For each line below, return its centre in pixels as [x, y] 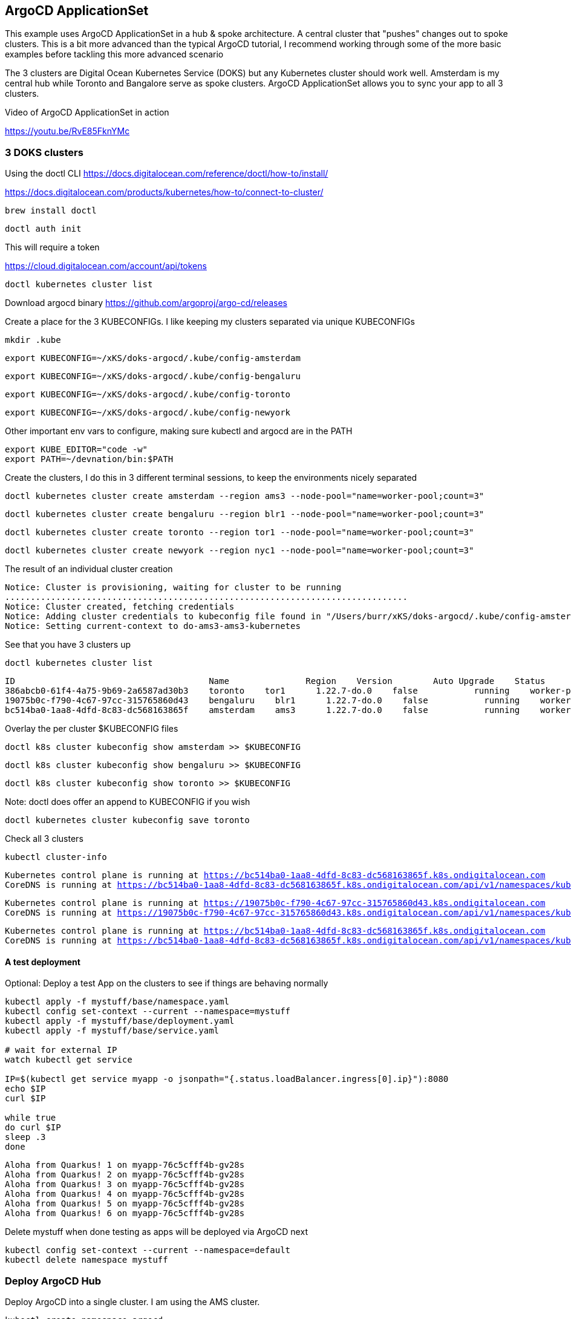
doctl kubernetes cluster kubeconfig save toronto [127, 820]
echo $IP [25, 1089]
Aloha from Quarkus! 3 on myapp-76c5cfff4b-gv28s [125, 1184]
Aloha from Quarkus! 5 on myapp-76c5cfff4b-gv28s [125, 1204]
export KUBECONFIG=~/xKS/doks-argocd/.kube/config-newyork [148, 413]
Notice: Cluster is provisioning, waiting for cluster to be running [173, 588]
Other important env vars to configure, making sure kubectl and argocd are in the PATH [179, 431]
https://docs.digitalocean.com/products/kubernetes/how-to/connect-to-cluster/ [164, 192]
